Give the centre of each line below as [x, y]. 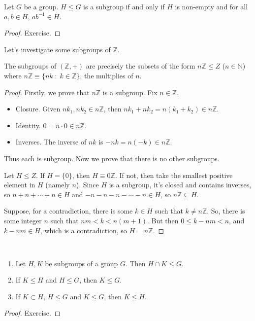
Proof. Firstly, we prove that [47, 92]
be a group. [41, 6]
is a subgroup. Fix [130, 92]
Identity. [28, 125]
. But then [163, 220]
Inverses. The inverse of [51, 142]
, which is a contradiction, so [83, 230]
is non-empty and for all [211, 6]
